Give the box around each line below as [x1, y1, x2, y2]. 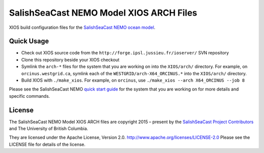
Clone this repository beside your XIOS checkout [21, 57, 120, 63]
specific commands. [9, 93, 50, 99]
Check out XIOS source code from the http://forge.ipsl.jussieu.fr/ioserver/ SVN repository [21, 50, 229, 56]
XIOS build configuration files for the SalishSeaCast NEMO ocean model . [9, 24, 155, 30]
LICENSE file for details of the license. [9, 141, 86, 147]
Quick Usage [9, 37, 49, 45]
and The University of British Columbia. [9, 126, 88, 131]
